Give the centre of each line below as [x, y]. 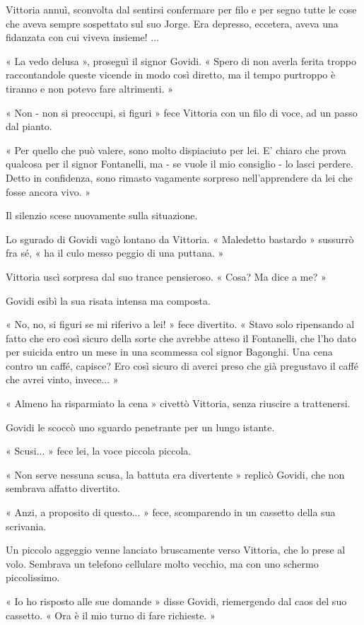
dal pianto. [29, 126]
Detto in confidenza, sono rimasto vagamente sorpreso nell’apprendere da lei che [179, 177]
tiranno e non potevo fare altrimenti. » [89, 88]
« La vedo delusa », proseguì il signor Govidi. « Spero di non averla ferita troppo [181, 60]
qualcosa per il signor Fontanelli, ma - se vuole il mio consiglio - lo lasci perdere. [180, 164]
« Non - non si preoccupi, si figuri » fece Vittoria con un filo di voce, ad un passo [182, 112]
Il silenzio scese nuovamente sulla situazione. [102, 215]
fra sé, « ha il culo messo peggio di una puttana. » [115, 253]
